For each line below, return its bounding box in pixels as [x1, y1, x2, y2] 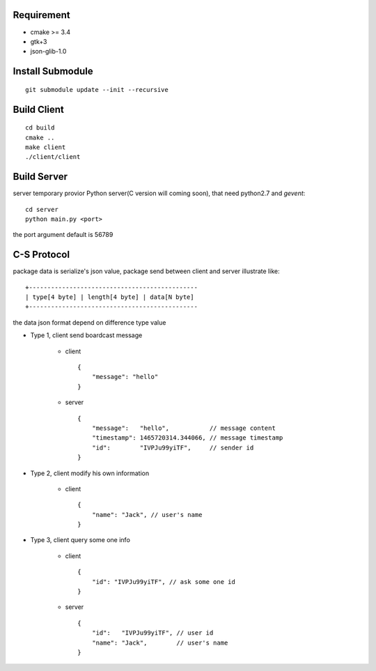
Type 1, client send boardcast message [30, 331, 143, 339]
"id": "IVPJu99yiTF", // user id [91, 629, 214, 637]
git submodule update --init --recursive [25, 86, 169, 93]
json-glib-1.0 [30, 47, 67, 56]
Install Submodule [13, 65, 93, 77]
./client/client [25, 153, 81, 161]
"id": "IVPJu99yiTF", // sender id [91, 443, 254, 452]
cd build [25, 124, 55, 132]
